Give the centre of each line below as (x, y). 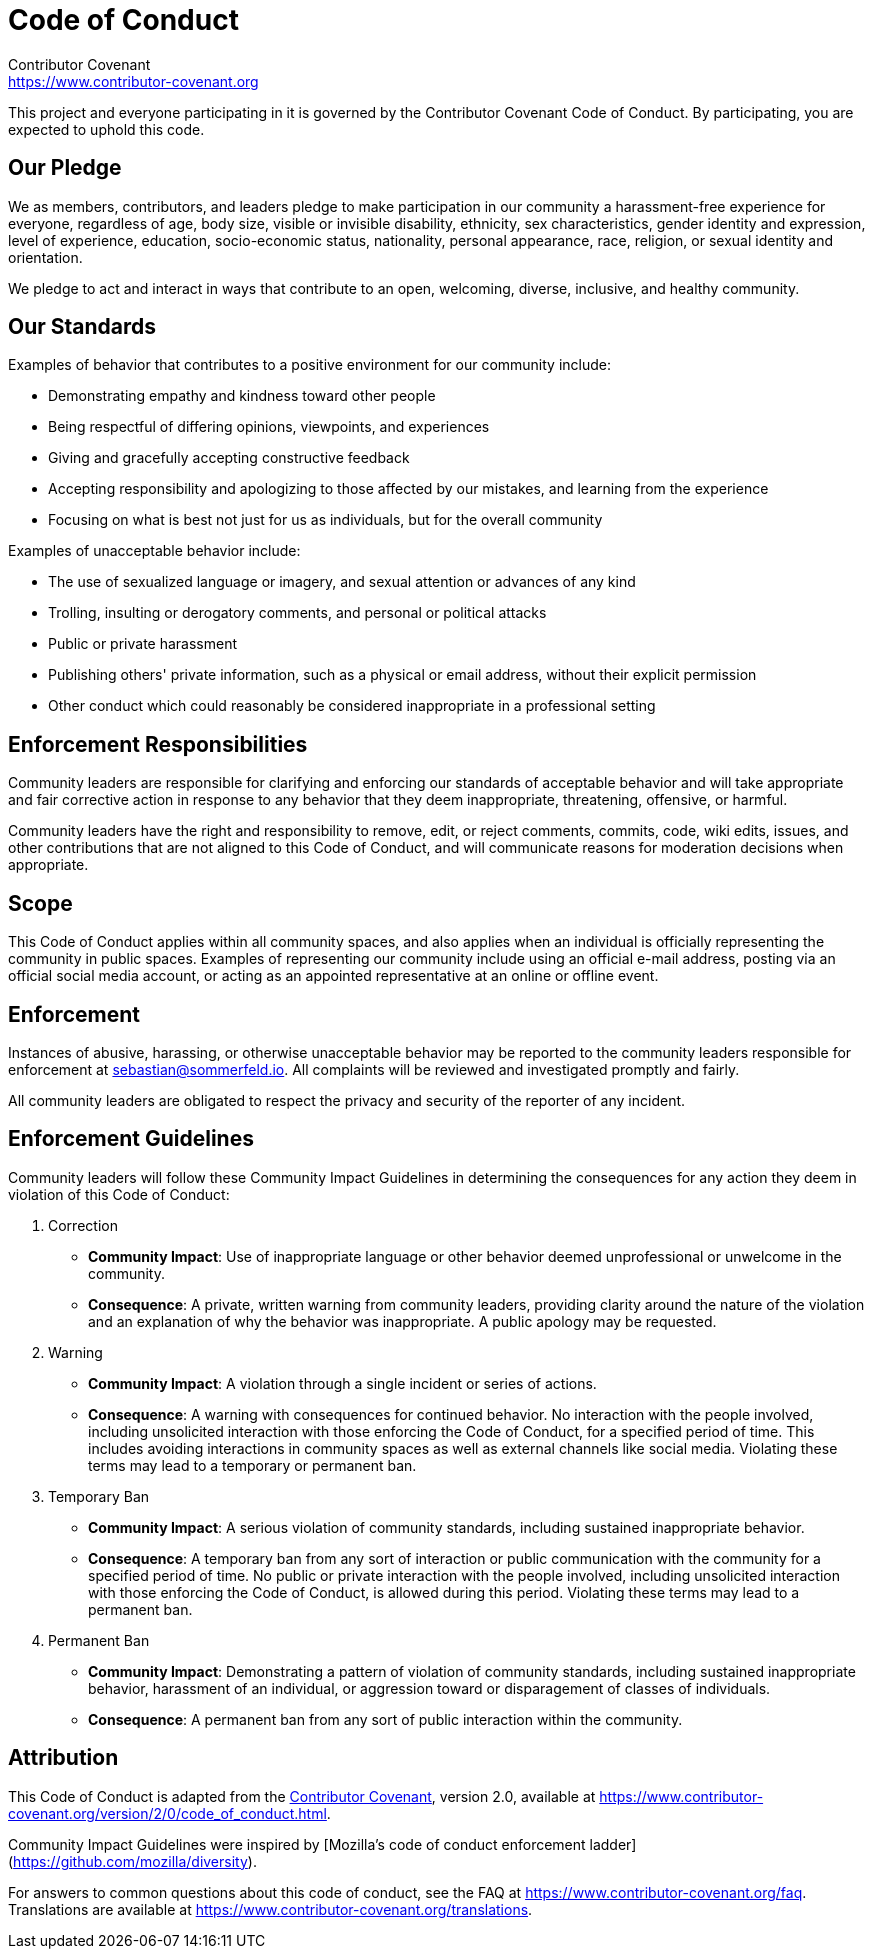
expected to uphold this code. (106, 129)
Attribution (63, 1758)
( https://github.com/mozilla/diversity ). (132, 1861)
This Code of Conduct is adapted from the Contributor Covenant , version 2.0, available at (302, 1796)
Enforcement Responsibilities (158, 744)
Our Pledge (65, 168)
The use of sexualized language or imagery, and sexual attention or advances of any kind (342, 582)
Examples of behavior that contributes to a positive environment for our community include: (310, 365)
